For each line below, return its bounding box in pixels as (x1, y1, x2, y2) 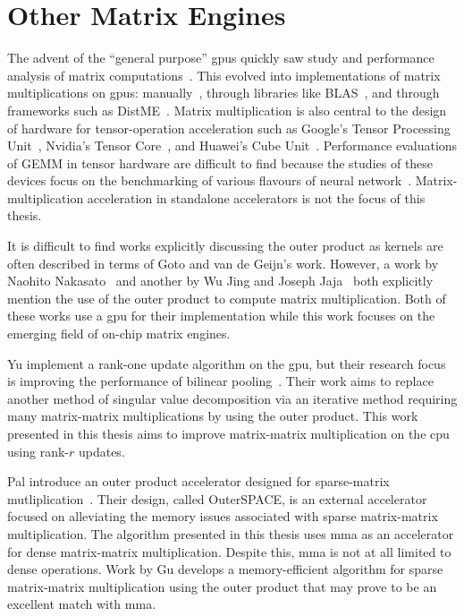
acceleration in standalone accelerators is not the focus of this (87, 188, 426, 207)
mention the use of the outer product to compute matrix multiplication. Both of (7, 288, 446, 307)
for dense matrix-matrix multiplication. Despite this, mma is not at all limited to (7, 542, 451, 560)
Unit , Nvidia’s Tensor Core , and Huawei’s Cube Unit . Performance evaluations (7, 136, 458, 155)
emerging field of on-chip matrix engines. (7, 324, 231, 343)
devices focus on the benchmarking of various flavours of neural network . (7, 171, 412, 190)
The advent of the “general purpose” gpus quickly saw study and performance (7, 48, 434, 67)
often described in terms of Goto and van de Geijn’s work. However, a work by (7, 253, 439, 272)
